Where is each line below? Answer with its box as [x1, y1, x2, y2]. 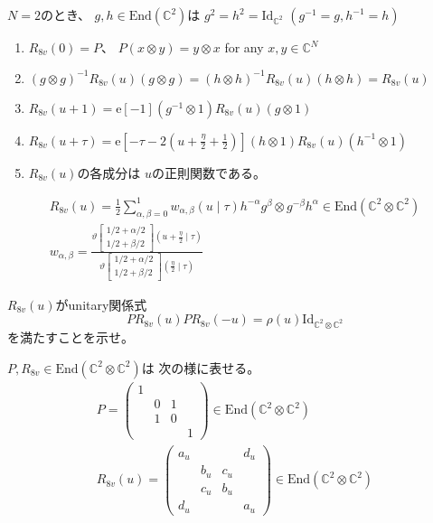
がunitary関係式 [55, 294, 147, 313]
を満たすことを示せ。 [7, 327, 134, 346]
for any [224, 38, 264, 56]
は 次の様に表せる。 [141, 358, 260, 377]
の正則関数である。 [152, 163, 266, 182]
